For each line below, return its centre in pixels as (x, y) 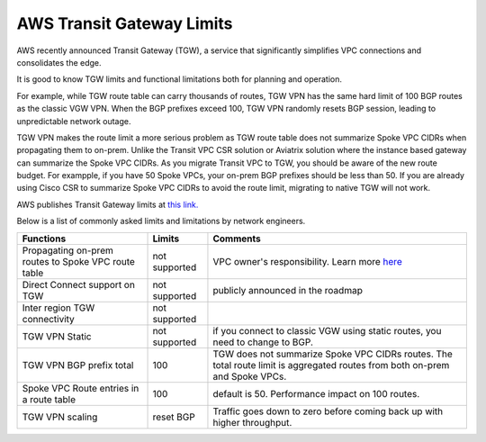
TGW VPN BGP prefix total (78, 365)
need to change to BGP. (263, 342)
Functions (44, 239)
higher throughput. (252, 422)
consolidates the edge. (59, 62)
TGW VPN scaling (60, 417)
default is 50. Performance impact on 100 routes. (316, 393)
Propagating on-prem (68, 250)
